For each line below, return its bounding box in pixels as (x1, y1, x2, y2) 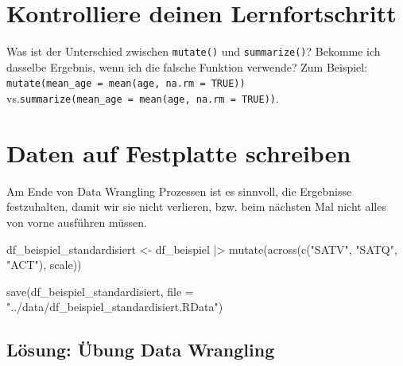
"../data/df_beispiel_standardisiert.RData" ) (6, 298, 223, 315)
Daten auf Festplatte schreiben (6, 136, 351, 169)
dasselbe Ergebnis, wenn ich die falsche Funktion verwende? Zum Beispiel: (6, 58, 368, 75)
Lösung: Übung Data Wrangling (6, 337, 275, 362)
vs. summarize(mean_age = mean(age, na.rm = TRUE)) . (6, 90, 279, 107)
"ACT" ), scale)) (6, 256, 82, 273)
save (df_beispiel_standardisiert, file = (6, 282, 194, 299)
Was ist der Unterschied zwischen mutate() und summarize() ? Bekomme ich (6, 43, 381, 60)
